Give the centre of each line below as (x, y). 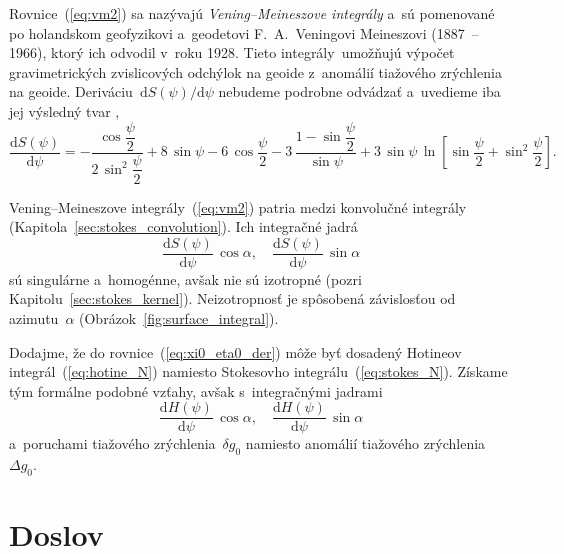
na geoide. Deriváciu (71, 91)
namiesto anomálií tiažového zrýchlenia (365, 443)
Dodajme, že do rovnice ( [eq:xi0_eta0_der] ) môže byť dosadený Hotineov (235, 351)
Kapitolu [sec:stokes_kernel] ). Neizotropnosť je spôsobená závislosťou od (232, 298)
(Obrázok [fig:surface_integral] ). (179, 318)
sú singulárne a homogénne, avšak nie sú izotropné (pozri (185, 278)
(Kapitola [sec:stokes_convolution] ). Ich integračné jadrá (183, 226)
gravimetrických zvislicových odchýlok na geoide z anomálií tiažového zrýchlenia (255, 71)
